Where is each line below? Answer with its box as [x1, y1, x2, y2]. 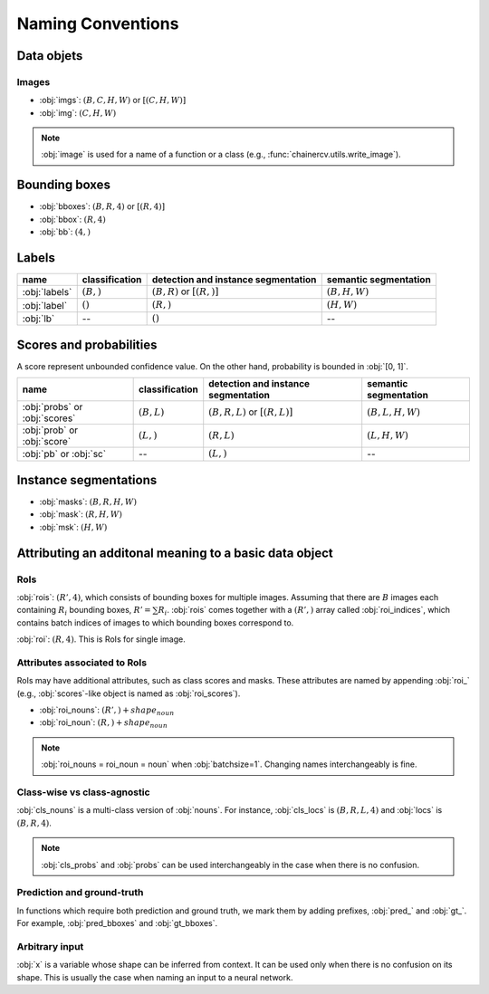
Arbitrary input [16, 940, 84, 952]
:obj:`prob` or [22, 424, 79, 436]
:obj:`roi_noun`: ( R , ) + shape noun [39, 717, 168, 731]
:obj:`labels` [22, 286, 72, 299]
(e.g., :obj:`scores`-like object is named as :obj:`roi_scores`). [16, 688, 241, 699]
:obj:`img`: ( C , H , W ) [39, 107, 117, 118]
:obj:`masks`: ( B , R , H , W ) [39, 496, 138, 507]
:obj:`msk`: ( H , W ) [39, 521, 108, 532]
